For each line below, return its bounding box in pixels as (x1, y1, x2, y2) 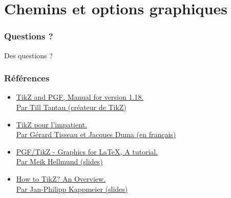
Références (4, 72, 50, 84)
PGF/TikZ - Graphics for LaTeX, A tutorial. (16, 146, 158, 157)
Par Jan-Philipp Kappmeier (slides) (16, 183, 128, 194)
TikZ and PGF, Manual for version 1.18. (16, 92, 144, 102)
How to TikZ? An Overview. (16, 173, 106, 184)
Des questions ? (4, 50, 53, 60)
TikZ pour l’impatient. (16, 119, 87, 129)
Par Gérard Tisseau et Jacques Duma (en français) (16, 129, 176, 140)
